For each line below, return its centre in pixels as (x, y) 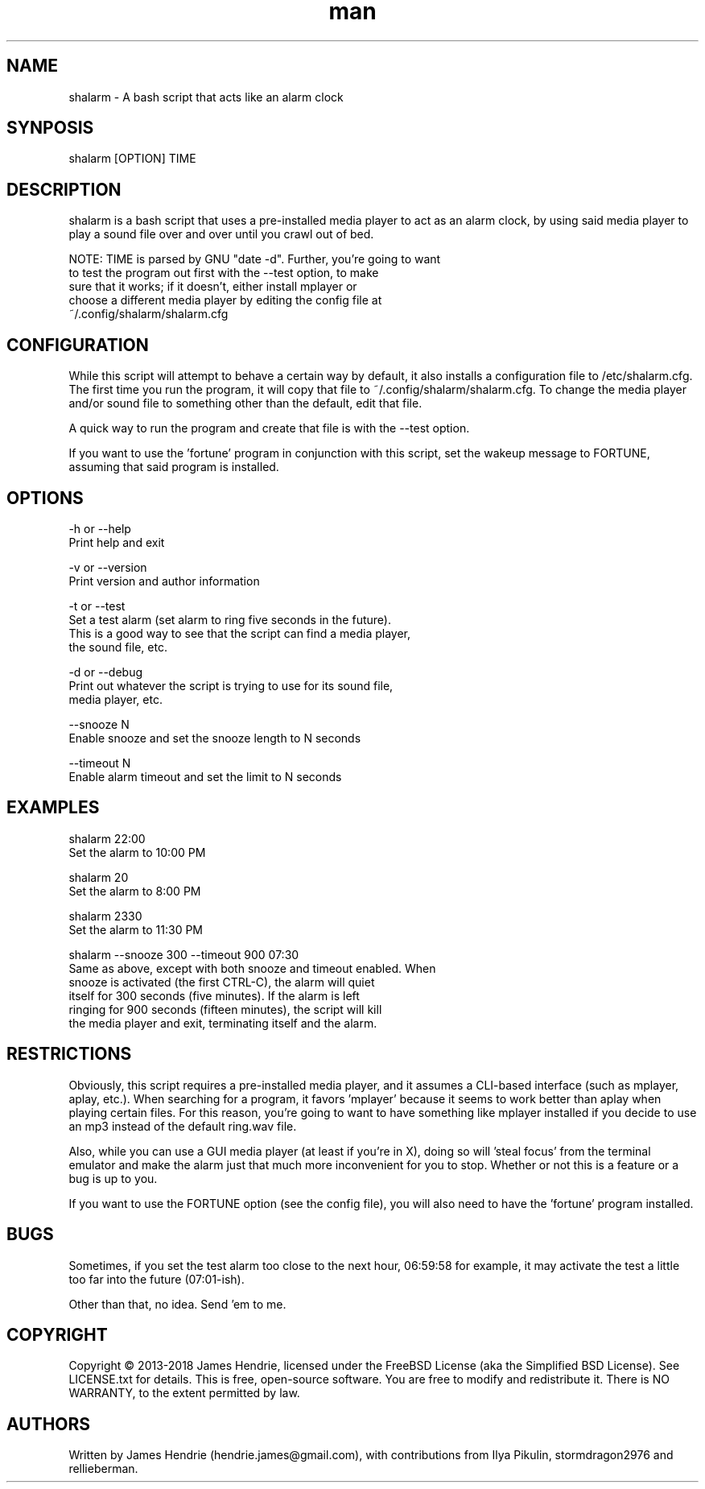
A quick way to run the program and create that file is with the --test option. (269, 428)
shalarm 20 (99, 877)
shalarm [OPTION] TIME (132, 159)
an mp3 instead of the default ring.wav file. (183, 1126)
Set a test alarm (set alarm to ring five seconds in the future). (230, 619)
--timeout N (100, 763)
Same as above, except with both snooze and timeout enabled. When (252, 968)
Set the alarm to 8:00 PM (135, 891)
